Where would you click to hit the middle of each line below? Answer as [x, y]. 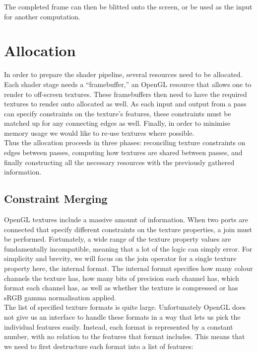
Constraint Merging [56, 199]
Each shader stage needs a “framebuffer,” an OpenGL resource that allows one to [128, 84]
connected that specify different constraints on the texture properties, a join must [128, 229]
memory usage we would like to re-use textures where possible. [99, 132]
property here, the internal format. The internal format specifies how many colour [128, 268]
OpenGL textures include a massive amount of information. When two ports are [126, 220]
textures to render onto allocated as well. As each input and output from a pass [125, 104]
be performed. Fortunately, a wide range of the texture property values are [118, 239]
